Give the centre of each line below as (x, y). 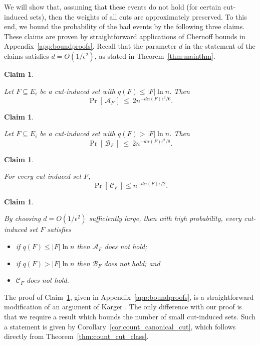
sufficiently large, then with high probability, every (165, 218)
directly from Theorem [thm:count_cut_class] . (76, 336)
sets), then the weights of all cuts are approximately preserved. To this (139, 16)
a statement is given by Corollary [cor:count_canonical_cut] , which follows (120, 326)
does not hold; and (132, 263)
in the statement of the (220, 46)
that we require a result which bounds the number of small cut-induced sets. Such (130, 317)
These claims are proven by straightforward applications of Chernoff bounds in (125, 36)
